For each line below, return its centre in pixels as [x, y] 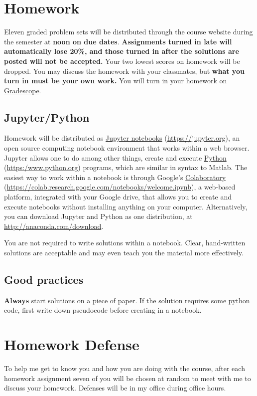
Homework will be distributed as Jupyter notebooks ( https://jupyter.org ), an [122, 138]
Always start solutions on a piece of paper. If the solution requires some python [127, 300]
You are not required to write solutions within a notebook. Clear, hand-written [125, 243]
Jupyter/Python [47, 117]
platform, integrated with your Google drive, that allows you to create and [118, 197]
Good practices [44, 279]
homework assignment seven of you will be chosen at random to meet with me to [128, 378]
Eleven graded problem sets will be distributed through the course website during [128, 32]
